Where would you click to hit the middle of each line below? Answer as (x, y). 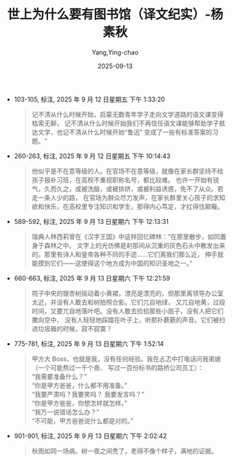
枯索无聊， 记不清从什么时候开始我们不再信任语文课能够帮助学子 (125, 123)
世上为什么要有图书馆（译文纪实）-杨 (115, 15)
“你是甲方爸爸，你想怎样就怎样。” (79, 403)
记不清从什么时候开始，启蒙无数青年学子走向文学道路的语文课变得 (127, 114)
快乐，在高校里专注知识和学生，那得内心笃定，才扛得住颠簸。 (134, 206)
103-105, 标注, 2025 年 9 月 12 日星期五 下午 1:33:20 (89, 99)
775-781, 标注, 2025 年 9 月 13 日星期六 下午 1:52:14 (89, 344)
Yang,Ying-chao (115, 52)
